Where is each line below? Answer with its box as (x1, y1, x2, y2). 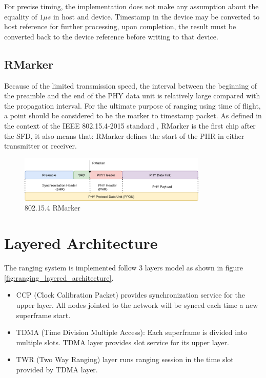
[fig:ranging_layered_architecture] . (4, 272, 114, 283)
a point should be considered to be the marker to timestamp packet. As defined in (4, 110, 262, 121)
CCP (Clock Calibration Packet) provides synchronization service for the (16, 289, 245, 300)
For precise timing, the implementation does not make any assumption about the (4, 1, 259, 11)
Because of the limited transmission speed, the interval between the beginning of (4, 80, 257, 91)
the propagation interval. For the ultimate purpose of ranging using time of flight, (4, 100, 261, 111)
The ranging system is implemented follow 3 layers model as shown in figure (4, 262, 243, 273)
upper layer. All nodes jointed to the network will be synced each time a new (16, 299, 258, 310)
